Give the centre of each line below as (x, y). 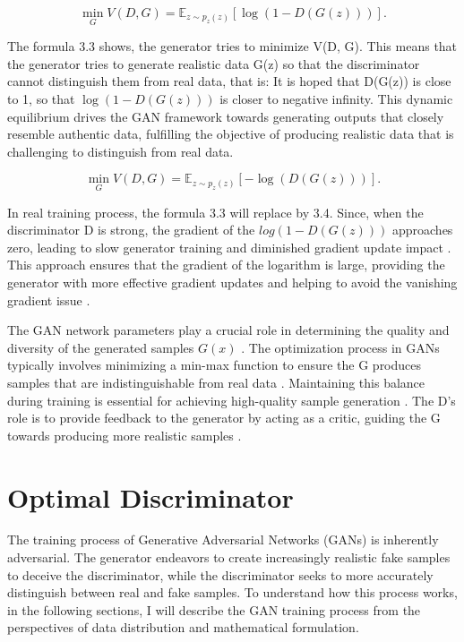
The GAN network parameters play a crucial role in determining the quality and (228, 330)
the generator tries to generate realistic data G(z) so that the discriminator (214, 63)
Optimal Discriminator (150, 496)
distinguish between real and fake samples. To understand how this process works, (232, 592)
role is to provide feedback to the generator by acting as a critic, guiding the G (224, 418)
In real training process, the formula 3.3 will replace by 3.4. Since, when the (215, 212)
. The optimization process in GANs (340, 347)
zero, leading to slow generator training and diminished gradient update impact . (229, 247)
